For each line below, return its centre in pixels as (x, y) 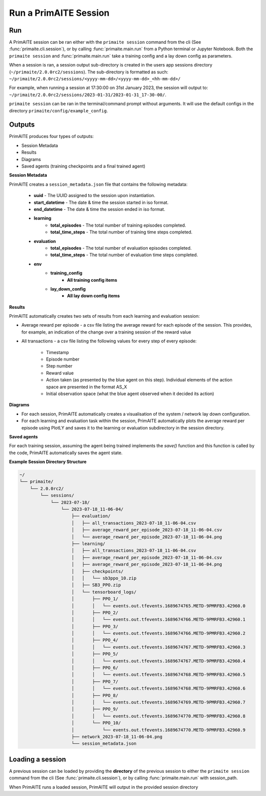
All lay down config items (94, 296)
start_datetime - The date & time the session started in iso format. (101, 202)
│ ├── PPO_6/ (95, 668)
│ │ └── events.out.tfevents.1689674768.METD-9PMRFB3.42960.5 (159, 675)
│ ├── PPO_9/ (95, 709)
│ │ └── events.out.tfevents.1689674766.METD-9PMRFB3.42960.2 (159, 633)
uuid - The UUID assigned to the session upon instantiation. (94, 196)
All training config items (92, 280)
